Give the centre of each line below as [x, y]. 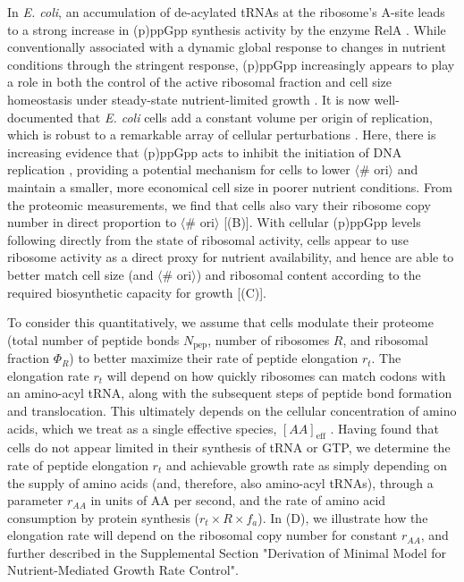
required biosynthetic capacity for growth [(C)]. [137, 292]
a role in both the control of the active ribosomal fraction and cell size [200, 82]
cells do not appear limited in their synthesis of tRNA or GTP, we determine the [229, 447]
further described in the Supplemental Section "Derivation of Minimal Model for [227, 552]
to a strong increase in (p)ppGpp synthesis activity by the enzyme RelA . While [227, 29]
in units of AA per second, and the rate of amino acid [238, 500]
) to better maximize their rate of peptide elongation [214, 358]
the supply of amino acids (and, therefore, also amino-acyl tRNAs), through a [220, 482]
